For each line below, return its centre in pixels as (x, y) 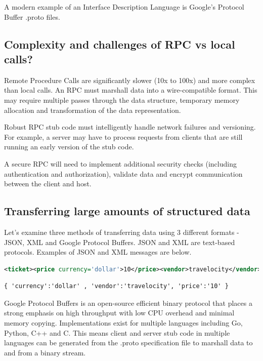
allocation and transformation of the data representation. (93, 110)
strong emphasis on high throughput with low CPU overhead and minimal (119, 313)
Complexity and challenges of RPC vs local (120, 44)
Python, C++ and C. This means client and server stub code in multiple (117, 332)
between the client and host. (48, 184)
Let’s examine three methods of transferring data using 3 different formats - (122, 232)
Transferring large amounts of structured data (127, 211)
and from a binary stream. (45, 352)
